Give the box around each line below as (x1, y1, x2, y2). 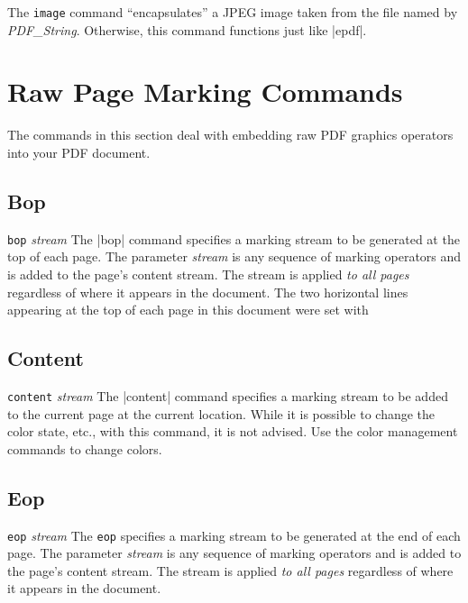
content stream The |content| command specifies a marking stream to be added (7, 387, 448, 405)
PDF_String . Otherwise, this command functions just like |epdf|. (7, 20, 367, 39)
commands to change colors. (7, 439, 162, 458)
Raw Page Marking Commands (7, 73, 403, 110)
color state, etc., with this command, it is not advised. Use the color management (7, 422, 458, 441)
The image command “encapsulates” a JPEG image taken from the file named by (7, 3, 458, 21)
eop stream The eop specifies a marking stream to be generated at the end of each (7, 525, 461, 544)
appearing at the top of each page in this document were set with (7, 300, 369, 319)
